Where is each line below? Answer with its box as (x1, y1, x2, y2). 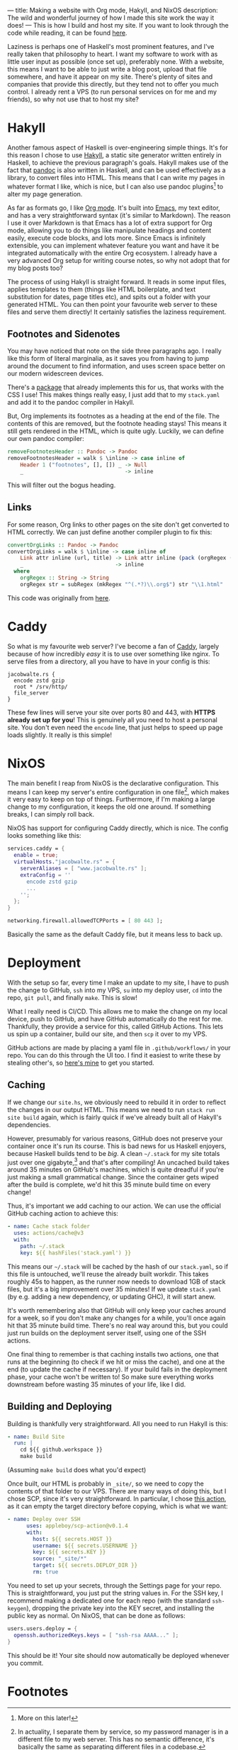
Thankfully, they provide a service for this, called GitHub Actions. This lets (7, 1022, 224, 1031)
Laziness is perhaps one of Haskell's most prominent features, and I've (7, 43, 215, 50)
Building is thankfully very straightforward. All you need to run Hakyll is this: (7, 1419, 228, 1428)
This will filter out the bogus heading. (7, 481, 116, 489)
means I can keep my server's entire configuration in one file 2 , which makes (7, 786, 229, 796)
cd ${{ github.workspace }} (20, 1446, 103, 1454)
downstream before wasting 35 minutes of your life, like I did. (7, 1380, 186, 1389)
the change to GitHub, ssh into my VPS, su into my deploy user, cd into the (7, 985, 222, 994)
